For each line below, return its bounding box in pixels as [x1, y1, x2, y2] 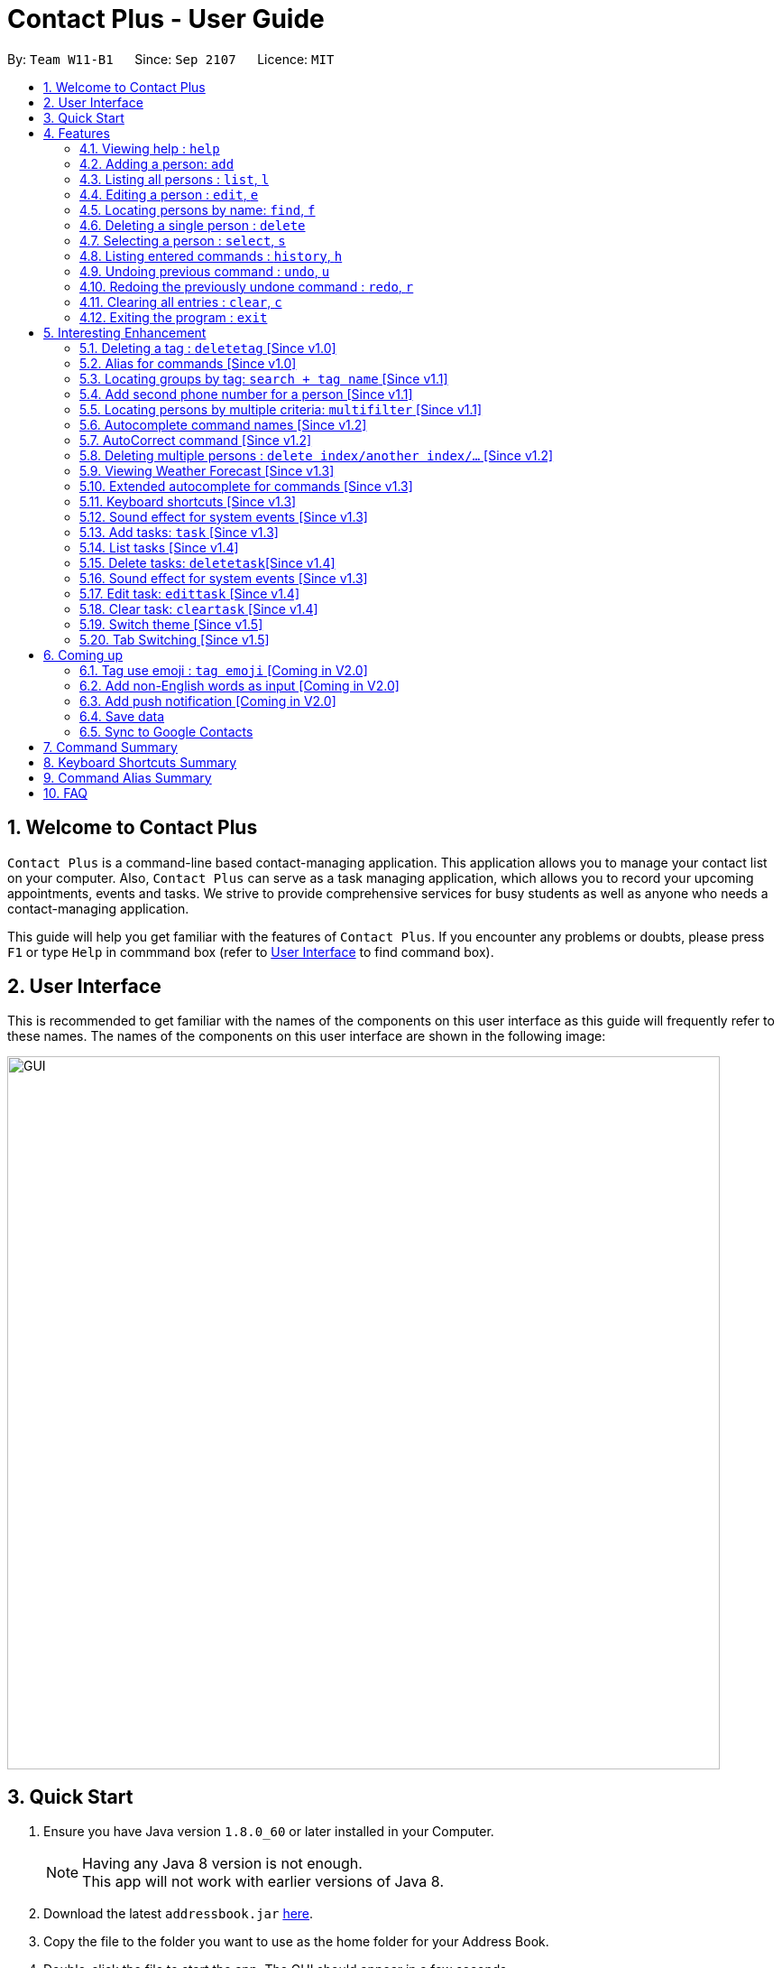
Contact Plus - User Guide [7, 4, 325, 34]
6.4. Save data [79, 708, 165, 724]
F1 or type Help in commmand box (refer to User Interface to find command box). [7, 943, 494, 960]
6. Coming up [43, 646, 124, 663]
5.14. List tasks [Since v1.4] [79, 539, 239, 555]
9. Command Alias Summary [43, 769, 212, 785]
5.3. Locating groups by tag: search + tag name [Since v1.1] [79, 370, 448, 386]
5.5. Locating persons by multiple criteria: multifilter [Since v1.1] [79, 401, 483, 417]
